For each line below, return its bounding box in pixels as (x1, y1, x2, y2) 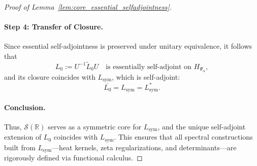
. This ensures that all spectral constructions (114, 131, 253, 142)
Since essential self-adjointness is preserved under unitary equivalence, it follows (4, 41, 252, 51)
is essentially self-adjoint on (106, 63, 191, 71)
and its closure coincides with (4, 71, 95, 82)
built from (4, 142, 36, 152)
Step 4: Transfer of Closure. (4, 21, 103, 32)
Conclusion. (4, 102, 46, 112)
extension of (4, 131, 42, 142)
